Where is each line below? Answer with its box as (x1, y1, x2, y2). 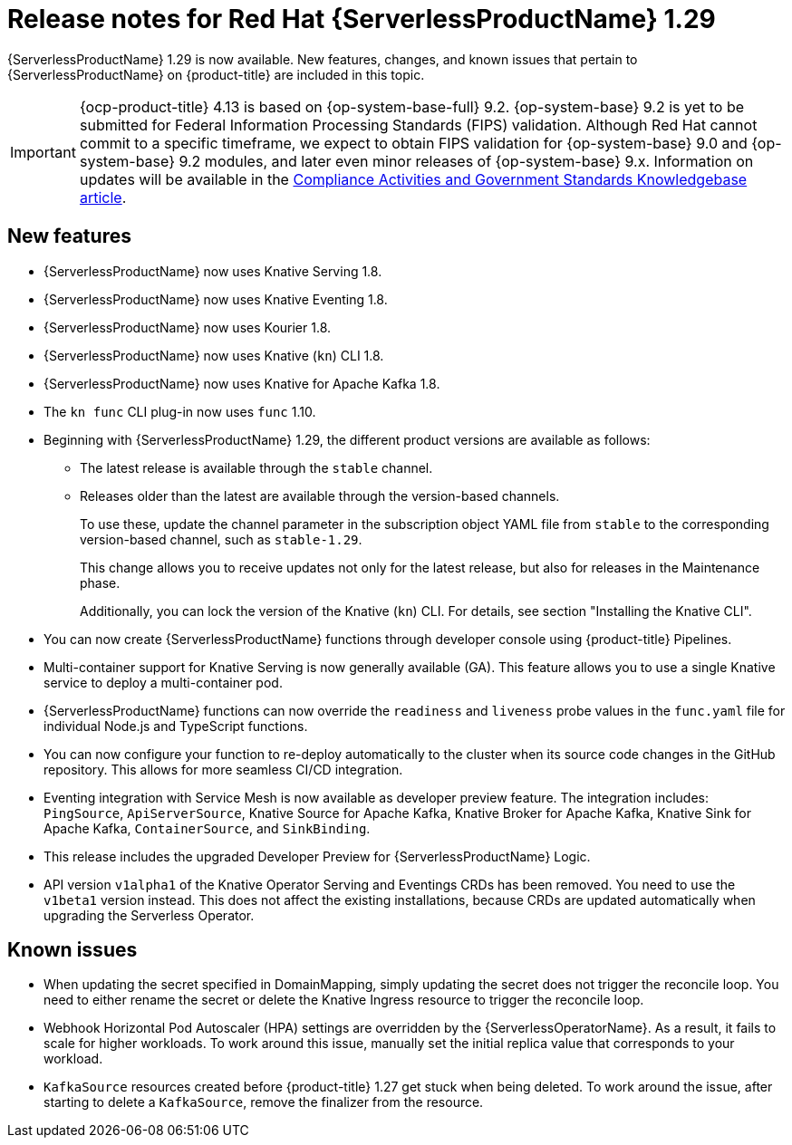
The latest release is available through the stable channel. (80, 459, 433, 476)
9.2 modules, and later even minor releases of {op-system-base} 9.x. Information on (179, 151, 754, 170)
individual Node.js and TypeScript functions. (43, 717, 308, 734)
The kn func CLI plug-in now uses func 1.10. (43, 403, 316, 419)
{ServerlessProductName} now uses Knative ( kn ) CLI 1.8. (43, 347, 384, 363)
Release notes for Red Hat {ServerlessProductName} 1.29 (7, 4, 716, 34)
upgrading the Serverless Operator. (43, 907, 255, 923)
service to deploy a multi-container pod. (43, 674, 283, 690)
